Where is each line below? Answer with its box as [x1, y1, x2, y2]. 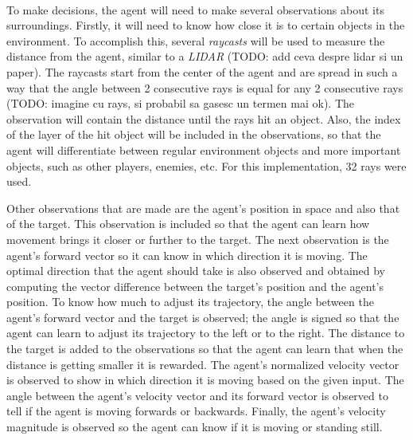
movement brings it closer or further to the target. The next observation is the [6, 230, 389, 247]
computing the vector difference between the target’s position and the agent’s [6, 277, 384, 294]
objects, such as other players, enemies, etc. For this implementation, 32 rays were [6, 157, 407, 174]
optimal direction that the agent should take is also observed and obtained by [6, 262, 386, 279]
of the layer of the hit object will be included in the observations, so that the [6, 126, 381, 143]
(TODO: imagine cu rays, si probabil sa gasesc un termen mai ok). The [6, 95, 354, 112]
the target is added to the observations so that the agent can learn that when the [6, 340, 403, 357]
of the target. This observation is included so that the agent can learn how [6, 215, 370, 232]
